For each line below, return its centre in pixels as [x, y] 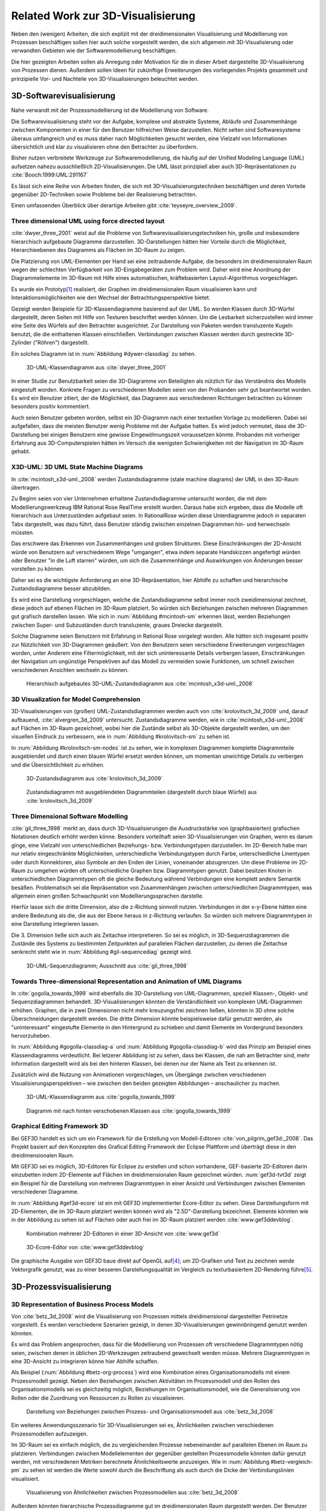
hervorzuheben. [31, 1035]
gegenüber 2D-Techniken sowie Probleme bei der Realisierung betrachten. [104, 194]
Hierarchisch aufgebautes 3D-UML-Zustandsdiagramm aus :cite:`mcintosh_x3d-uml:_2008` [140, 684]
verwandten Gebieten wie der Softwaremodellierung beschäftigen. [94, 51]
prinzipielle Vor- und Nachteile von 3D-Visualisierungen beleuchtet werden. [105, 79]
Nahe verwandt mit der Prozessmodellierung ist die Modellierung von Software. [110, 110]
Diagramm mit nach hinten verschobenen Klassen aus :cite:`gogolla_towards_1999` [129, 1111]
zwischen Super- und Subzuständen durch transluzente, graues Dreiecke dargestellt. [117, 625]
